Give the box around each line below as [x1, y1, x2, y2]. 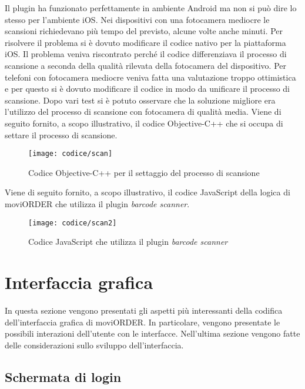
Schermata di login [5, 367, 122, 385]
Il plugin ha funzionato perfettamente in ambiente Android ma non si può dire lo [5, 2, 297, 14]
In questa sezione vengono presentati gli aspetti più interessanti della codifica [5, 304, 283, 316]
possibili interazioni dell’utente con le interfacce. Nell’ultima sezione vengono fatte [5, 327, 300, 340]
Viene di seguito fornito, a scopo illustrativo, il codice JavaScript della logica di [5, 186, 290, 198]
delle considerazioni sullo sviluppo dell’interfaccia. [5, 338, 184, 351]
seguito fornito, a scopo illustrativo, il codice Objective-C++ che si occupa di [5, 117, 283, 129]
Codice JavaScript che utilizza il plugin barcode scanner [28, 235, 228, 248]
